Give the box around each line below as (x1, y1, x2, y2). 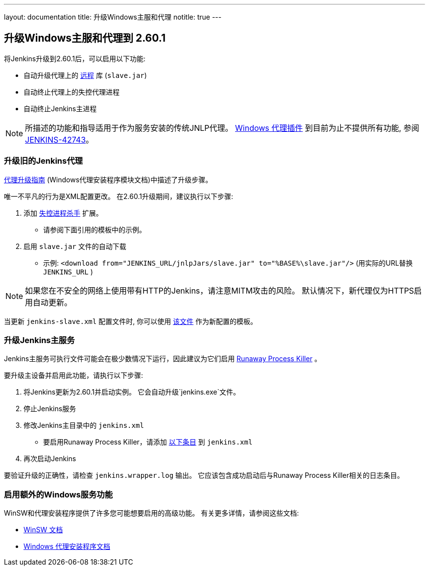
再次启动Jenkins (24, 454, 76, 463)
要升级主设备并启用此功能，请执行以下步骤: (4, 371, 143, 380)
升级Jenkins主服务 (4, 335, 75, 345)
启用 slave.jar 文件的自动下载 (24, 242, 126, 250)
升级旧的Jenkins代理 (4, 156, 83, 166)
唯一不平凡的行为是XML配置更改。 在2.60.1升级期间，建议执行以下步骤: (4, 192, 233, 200)
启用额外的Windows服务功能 (4, 489, 113, 499)
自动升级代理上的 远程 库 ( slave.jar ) (24, 71, 147, 79)
